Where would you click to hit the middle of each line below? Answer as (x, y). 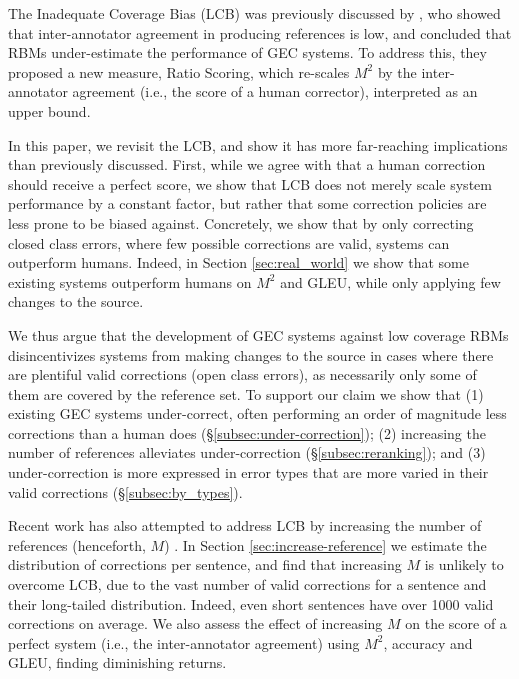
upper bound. (49, 110)
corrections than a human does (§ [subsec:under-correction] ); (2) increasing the (247, 432)
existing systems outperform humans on (130, 281)
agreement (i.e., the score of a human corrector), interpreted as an (275, 91)
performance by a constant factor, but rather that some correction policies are (247, 203)
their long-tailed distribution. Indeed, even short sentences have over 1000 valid (251, 603)
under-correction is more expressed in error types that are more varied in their (248, 472)
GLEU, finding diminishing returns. (117, 662)
